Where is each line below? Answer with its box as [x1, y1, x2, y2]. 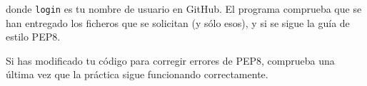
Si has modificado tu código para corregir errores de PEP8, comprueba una [6, 53, 335, 68]
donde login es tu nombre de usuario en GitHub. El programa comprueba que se [6, 1, 362, 16]
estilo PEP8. [6, 29, 61, 44]
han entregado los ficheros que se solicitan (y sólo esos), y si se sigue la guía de [6, 15, 350, 30]
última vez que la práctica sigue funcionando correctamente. [6, 67, 268, 82]
